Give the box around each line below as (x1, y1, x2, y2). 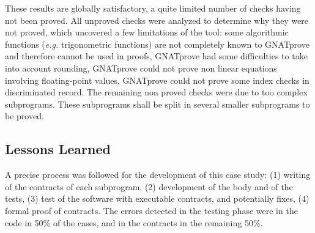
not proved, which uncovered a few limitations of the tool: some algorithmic (5, 26, 289, 39)
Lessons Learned (5, 139, 111, 158)
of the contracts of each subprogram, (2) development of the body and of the (5, 180, 293, 193)
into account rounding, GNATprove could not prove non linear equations (5, 61, 277, 74)
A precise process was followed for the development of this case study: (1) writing (5, 168, 311, 181)
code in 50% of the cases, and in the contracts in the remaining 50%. (5, 216, 263, 229)
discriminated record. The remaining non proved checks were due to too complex (5, 86, 308, 98)
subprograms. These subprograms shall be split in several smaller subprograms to (5, 97, 310, 110)
